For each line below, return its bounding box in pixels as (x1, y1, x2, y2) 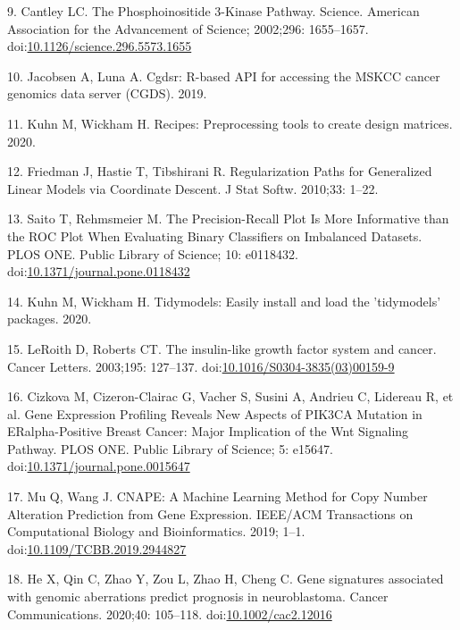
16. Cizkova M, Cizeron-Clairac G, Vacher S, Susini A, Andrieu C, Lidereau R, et (7, 387, 454, 406)
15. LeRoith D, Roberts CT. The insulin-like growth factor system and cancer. (7, 339, 437, 357)
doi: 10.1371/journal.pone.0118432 (7, 262, 190, 281)
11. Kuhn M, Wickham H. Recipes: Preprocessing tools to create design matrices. (7, 113, 453, 132)
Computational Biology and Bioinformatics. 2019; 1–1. (7, 522, 305, 541)
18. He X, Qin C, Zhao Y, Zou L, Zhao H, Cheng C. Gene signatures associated (7, 569, 444, 588)
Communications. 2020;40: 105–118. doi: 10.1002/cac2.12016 (7, 604, 332, 623)
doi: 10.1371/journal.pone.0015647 (7, 457, 190, 475)
